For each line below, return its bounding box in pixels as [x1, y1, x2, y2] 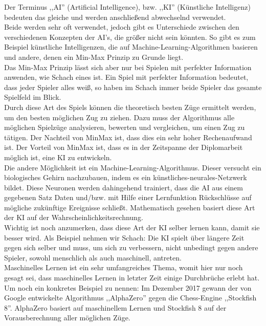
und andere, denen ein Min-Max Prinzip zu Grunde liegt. [4, 51, 184, 62]
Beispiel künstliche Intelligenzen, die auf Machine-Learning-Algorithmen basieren [4, 41, 258, 52]
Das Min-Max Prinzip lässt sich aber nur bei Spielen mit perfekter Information [4, 61, 252, 72]
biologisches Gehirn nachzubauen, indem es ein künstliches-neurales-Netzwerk [4, 172, 247, 183]
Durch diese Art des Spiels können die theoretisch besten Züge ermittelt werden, [4, 101, 256, 112]
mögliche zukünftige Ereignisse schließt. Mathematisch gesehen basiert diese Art [4, 202, 255, 212]
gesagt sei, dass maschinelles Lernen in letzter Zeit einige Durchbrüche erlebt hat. [4, 272, 260, 283]
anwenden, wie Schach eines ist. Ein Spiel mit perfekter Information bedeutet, [4, 72, 249, 82]
